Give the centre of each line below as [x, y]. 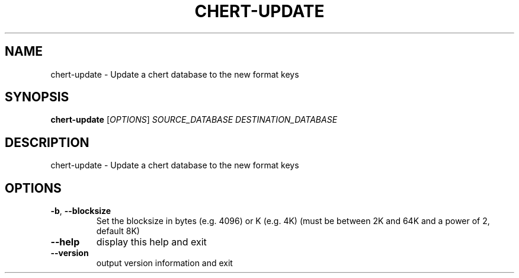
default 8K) [118, 231]
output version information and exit [164, 263]
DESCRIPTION [47, 142]
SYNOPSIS [37, 97]
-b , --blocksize [81, 211]
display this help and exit [151, 242]
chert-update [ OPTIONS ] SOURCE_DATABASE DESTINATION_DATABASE [194, 120]
